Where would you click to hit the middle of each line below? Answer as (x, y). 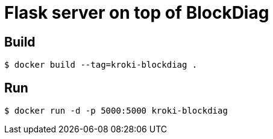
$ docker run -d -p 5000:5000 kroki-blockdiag (116, 111)
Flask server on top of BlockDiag (137, 13)
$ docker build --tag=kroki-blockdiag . (101, 65)
